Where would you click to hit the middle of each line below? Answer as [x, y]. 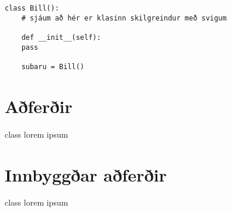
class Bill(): [32, 8]
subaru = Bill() [53, 66]
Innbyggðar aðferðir [86, 174]
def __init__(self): [61, 37]
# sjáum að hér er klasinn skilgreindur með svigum [124, 18]
